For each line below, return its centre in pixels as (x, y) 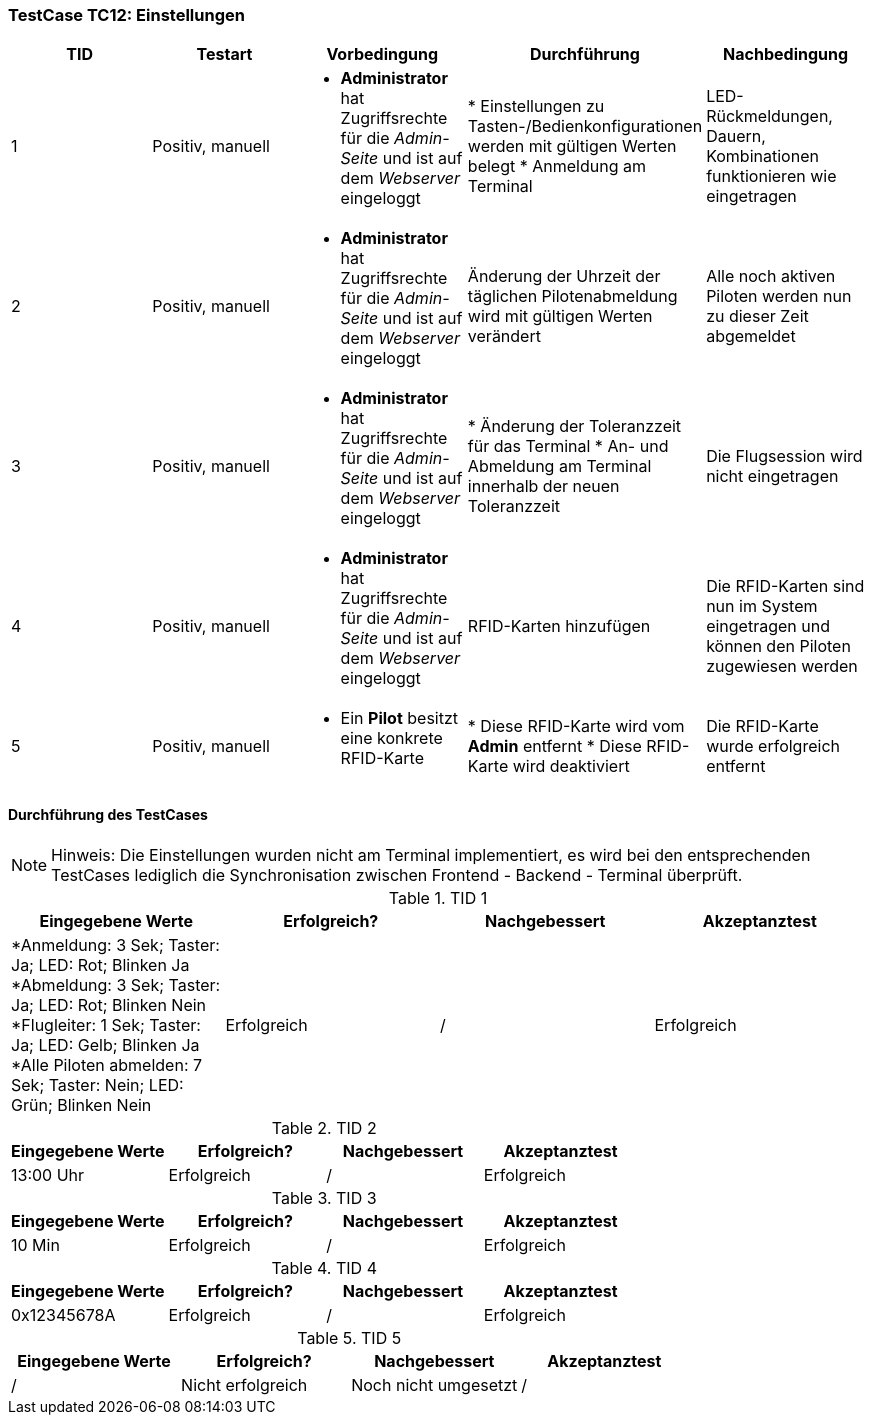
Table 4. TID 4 (324, 1267)
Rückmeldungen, (769, 116)
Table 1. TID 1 (438, 897)
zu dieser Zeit (757, 316)
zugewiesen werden (782, 666)
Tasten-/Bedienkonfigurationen (585, 126)
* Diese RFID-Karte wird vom (576, 726)
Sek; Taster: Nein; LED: (97, 1084)
